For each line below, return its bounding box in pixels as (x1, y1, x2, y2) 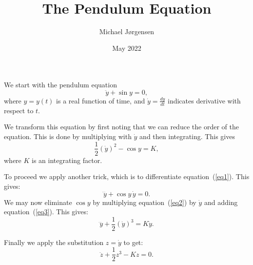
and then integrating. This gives (139, 131, 235, 141)
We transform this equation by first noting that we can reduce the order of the (4, 122, 239, 132)
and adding (204, 197, 238, 207)
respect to (4, 105, 34, 115)
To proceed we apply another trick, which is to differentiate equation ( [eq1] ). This (4, 171, 250, 182)
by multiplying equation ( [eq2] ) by (93, 197, 196, 207)
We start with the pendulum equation (4, 80, 117, 90)
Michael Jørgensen (99, 26, 155, 37)
